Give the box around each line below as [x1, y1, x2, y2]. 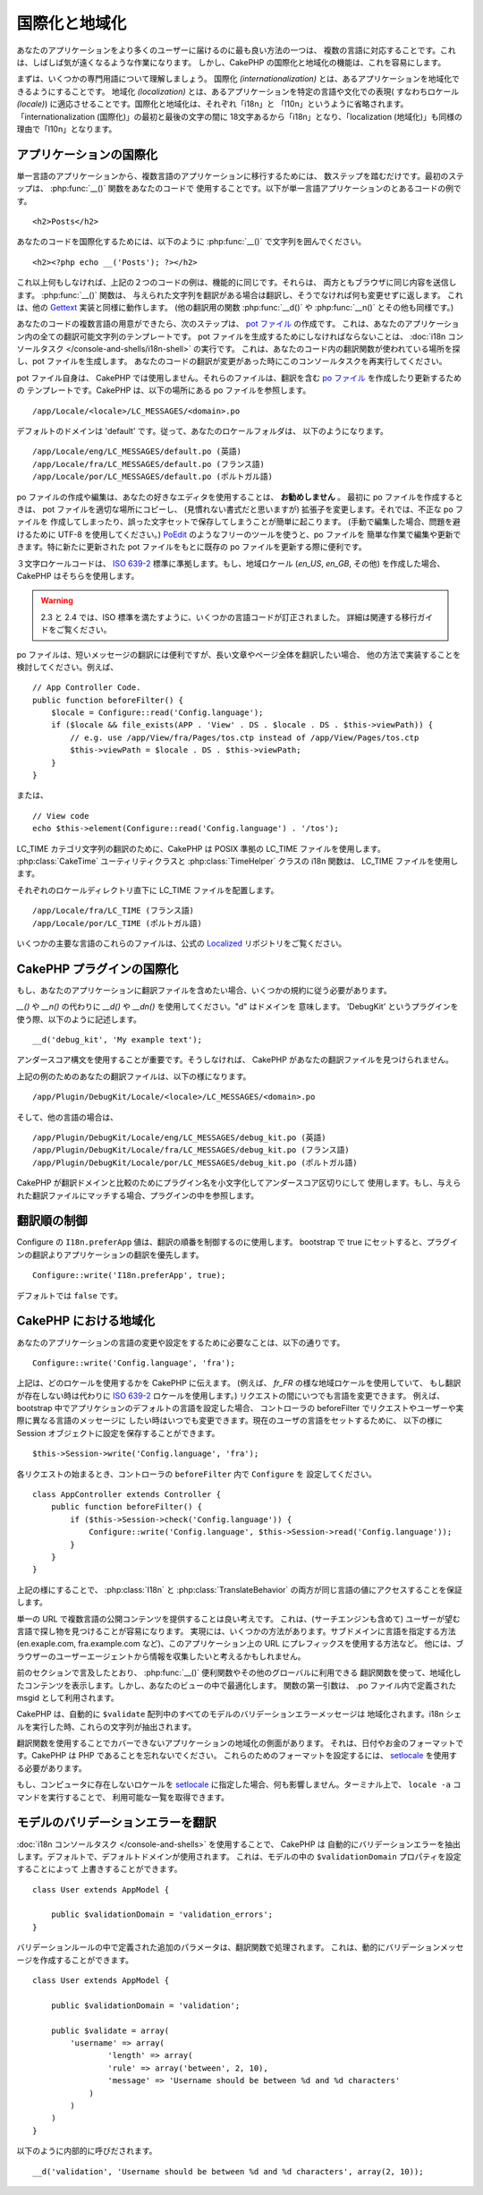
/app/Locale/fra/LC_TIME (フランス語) [32, 906, 194, 916]
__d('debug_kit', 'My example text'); [32, 1034, 203, 1045]
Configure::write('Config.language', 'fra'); [32, 1357, 236, 1368]
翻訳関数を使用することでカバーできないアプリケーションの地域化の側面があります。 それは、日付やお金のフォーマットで [16, 1738, 464, 1748]
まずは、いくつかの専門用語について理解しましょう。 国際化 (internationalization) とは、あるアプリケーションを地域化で [16, 73, 460, 84]
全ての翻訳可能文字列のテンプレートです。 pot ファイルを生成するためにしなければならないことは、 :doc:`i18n [39, 331, 446, 342]
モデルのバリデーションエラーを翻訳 [16, 1815, 216, 1830]
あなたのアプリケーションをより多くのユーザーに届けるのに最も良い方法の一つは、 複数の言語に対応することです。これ [16, 45, 456, 55]
